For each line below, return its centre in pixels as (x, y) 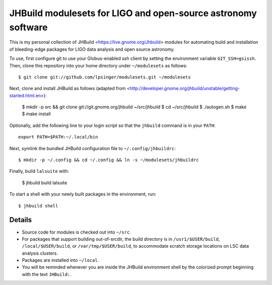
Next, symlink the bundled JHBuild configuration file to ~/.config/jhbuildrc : (92, 148)
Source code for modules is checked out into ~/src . (76, 232)
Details (21, 220)
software (28, 27)
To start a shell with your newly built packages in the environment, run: (83, 194)
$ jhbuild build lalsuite (45, 183)
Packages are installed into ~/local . (60, 260)
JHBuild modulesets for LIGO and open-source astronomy (133, 13)
